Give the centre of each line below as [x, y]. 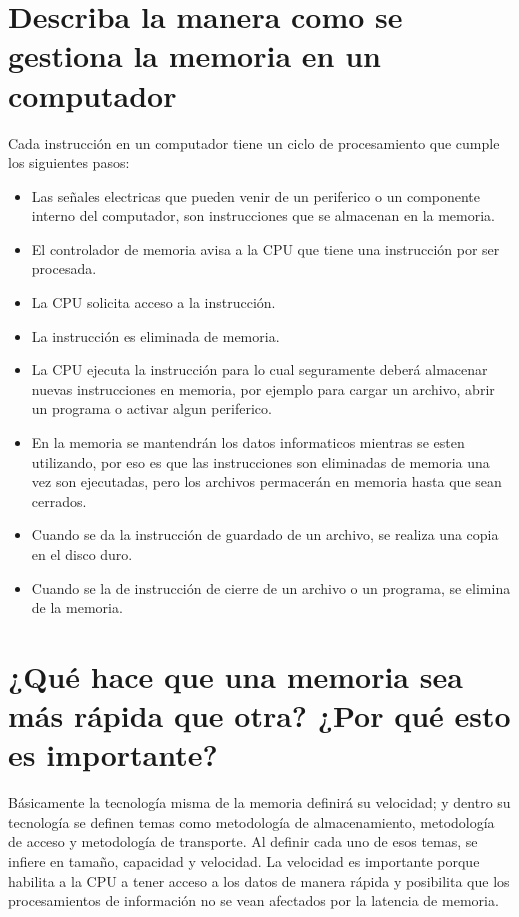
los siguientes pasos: [69, 162]
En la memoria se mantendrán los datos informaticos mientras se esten [248, 442]
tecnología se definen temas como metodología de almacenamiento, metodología [251, 821]
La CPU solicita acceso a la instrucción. [153, 302]
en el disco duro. [82, 554]
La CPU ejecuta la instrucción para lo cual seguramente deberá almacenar [259, 369]
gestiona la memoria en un [194, 55]
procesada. [64, 268]
